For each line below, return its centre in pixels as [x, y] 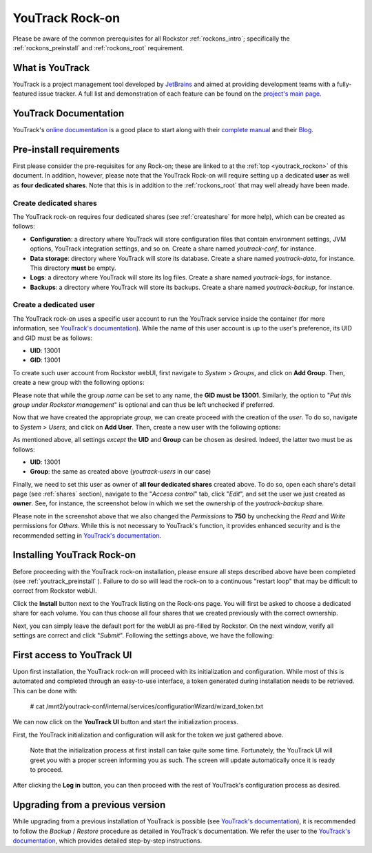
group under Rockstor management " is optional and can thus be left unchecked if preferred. [144, 404]
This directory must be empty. [73, 268]
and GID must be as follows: [53, 338]
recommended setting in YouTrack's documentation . [87, 535]
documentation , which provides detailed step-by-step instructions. [107, 841]
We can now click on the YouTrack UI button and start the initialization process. [126, 722]
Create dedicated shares [55, 203]
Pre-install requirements [66, 149]
